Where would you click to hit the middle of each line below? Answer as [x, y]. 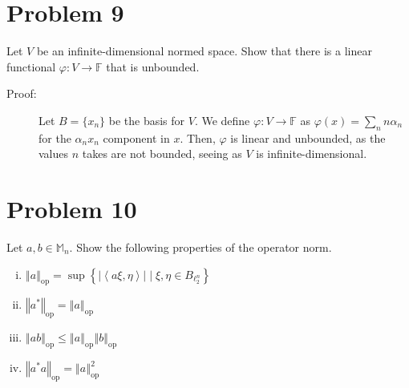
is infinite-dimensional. [312, 154]
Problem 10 [72, 209]
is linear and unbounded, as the [308, 137]
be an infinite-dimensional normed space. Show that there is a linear [204, 51]
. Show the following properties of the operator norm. [200, 247]
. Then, [198, 137]
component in [136, 137]
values [54, 154]
